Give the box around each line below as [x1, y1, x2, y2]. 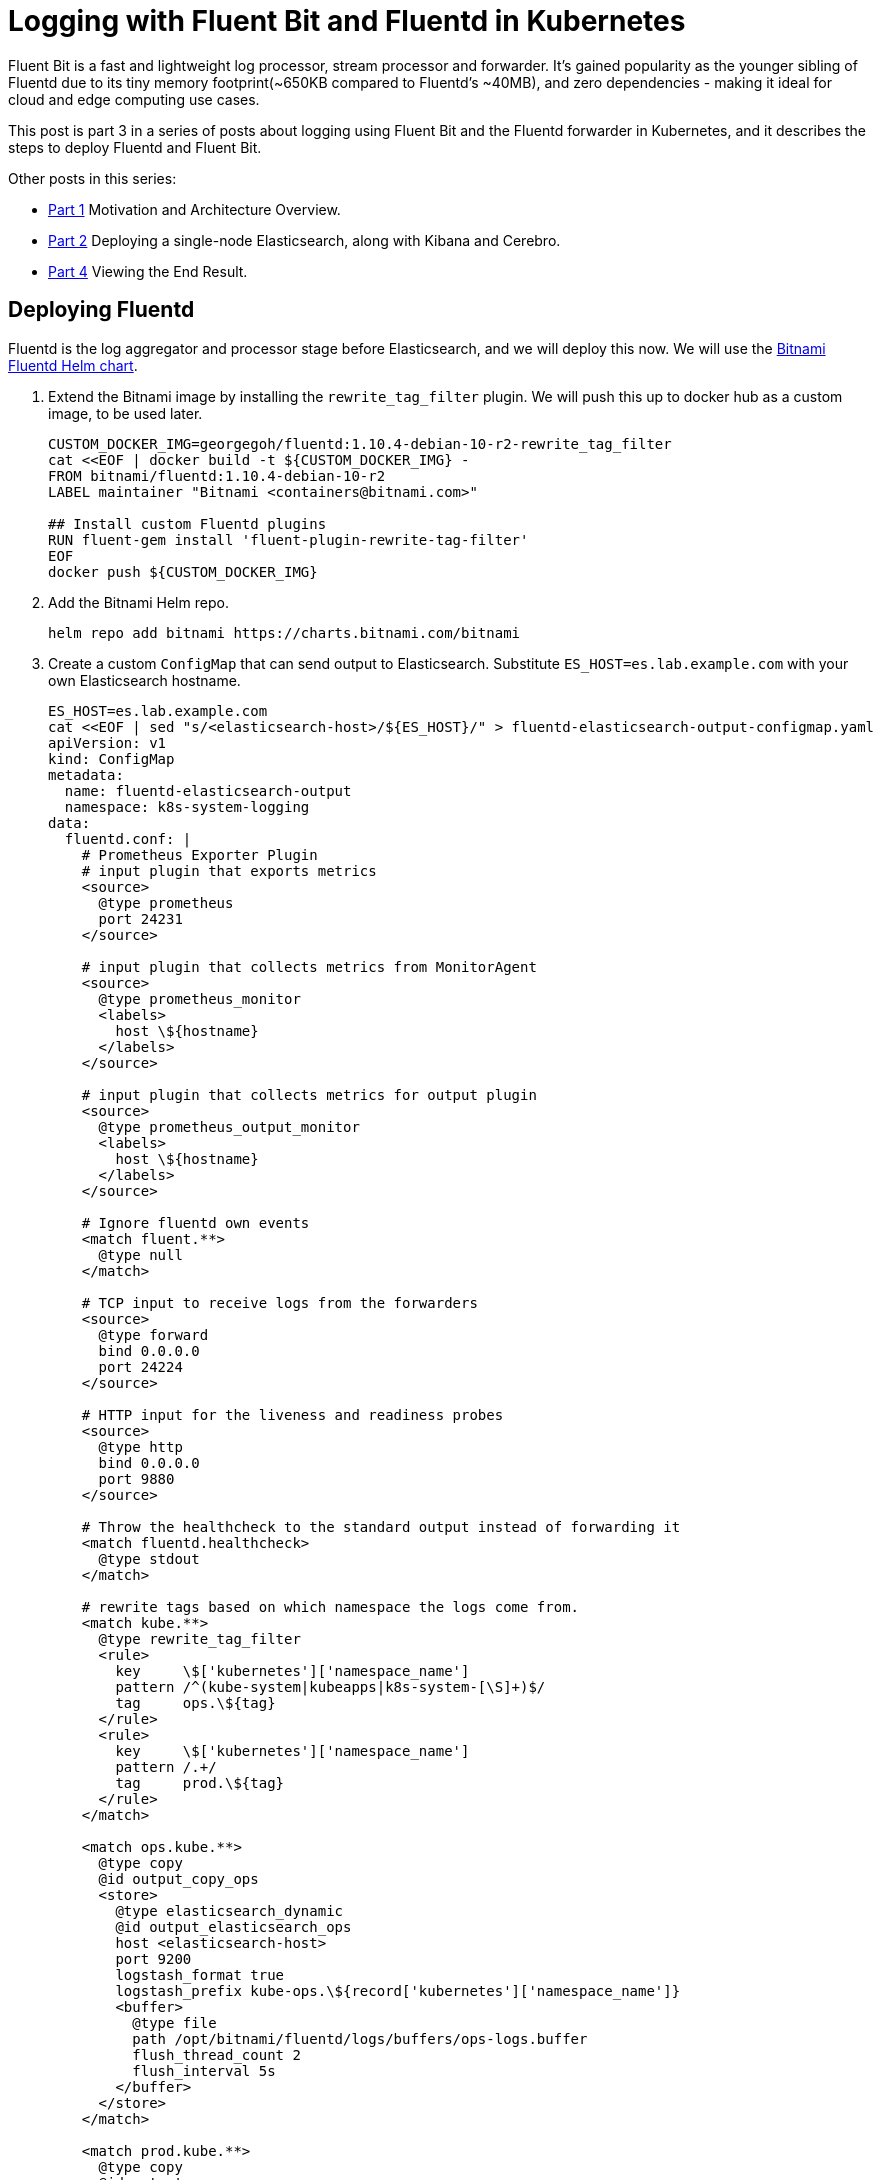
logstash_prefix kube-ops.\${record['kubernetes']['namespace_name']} [115, 1982, 681, 1999]
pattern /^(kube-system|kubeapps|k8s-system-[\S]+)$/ [115, 1678, 546, 1695]
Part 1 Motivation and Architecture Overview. [48, 200, 341, 218]
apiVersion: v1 [48, 734, 167, 751]
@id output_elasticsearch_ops [115, 1918, 352, 1935]
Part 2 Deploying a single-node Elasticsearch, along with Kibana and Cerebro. [48, 231, 561, 249]
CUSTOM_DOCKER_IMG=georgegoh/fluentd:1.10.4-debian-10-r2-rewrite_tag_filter [48, 435, 672, 452]
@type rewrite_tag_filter [98, 1630, 301, 1647]
